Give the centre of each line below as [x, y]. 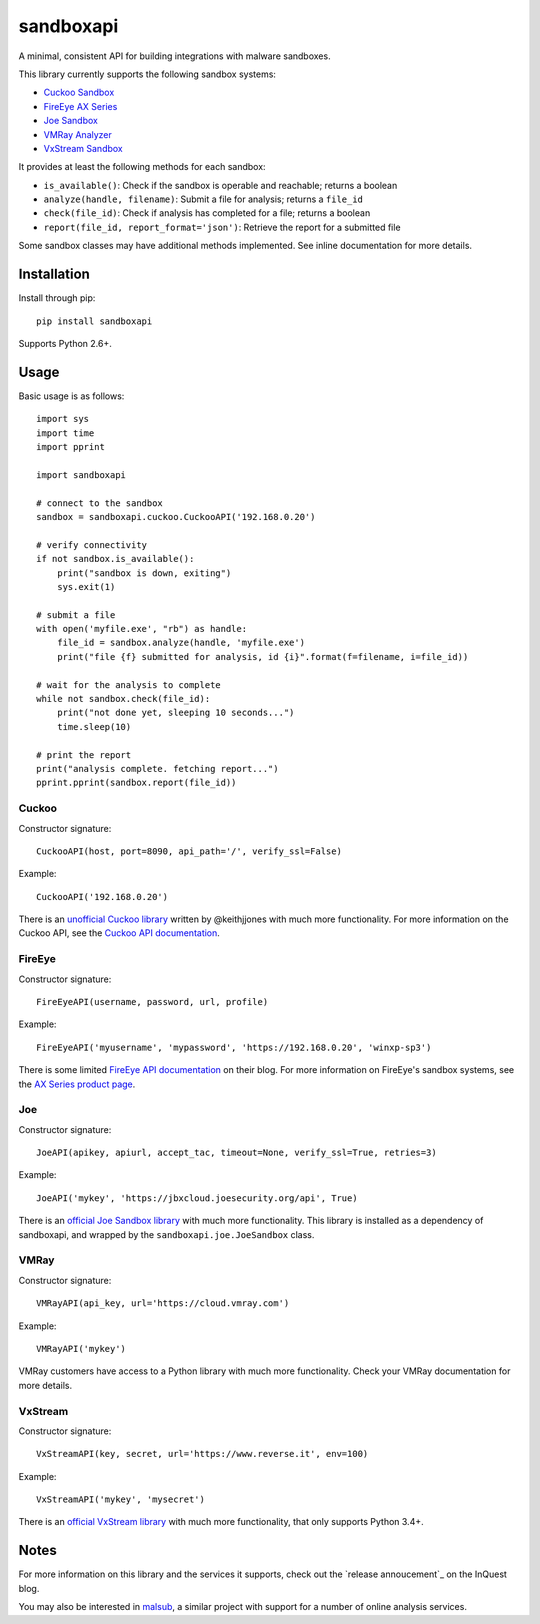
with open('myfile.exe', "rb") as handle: [142, 629]
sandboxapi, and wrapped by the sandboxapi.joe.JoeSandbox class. [166, 1234]
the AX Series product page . [77, 1084]
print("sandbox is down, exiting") [144, 573]
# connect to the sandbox [100, 503]
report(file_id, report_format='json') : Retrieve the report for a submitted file [222, 227]
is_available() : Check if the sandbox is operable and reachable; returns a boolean [220, 185]
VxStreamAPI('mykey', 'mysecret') [120, 1499]
